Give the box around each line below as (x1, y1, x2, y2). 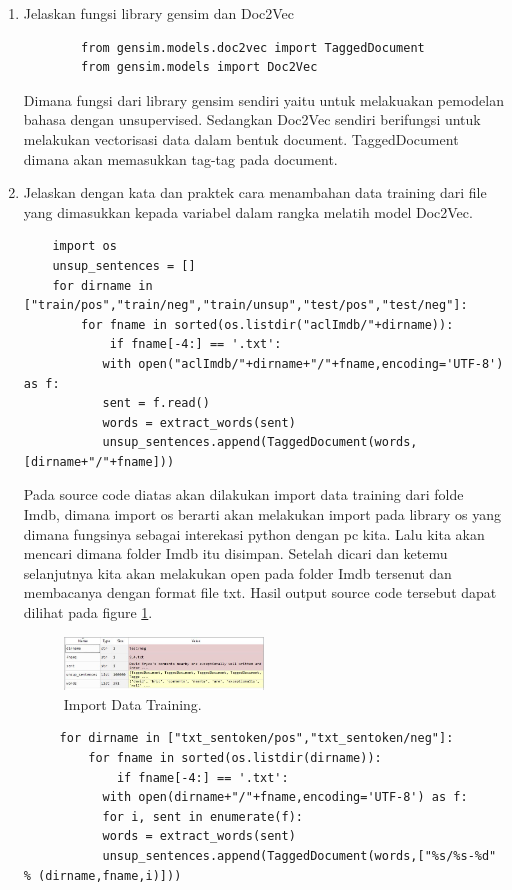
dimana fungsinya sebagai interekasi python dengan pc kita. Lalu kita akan (23, 523, 485, 544)
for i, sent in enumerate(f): (102, 809, 303, 824)
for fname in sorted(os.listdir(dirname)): (88, 751, 382, 766)
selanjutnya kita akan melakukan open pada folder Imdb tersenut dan (23, 562, 452, 583)
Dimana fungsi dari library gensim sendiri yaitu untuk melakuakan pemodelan (23, 89, 504, 110)
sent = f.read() (102, 396, 210, 411)
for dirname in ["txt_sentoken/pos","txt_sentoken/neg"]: (59, 731, 454, 746)
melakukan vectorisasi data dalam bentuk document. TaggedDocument (23, 128, 459, 149)
